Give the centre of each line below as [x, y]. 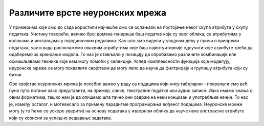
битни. [16, 75]
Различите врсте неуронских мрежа [88, 13]
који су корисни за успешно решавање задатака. [61, 118]
